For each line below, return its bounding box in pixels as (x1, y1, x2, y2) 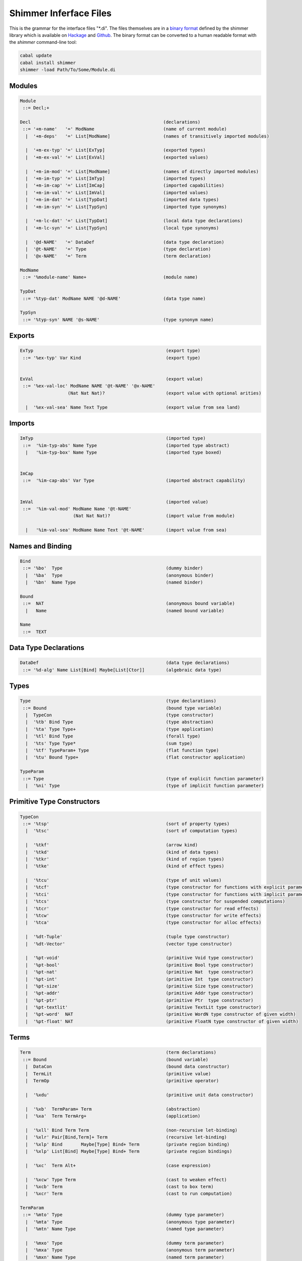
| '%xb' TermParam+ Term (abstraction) (25, 1106, 201, 1112)
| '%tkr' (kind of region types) (25, 856, 224, 862)
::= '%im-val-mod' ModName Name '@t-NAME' (23, 506, 132, 512)
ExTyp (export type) (20, 348, 201, 354)
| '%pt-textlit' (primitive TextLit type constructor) (25, 1004, 262, 1010)
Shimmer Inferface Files (9, 8, 112, 19)
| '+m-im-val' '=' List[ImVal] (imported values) (25, 190, 209, 195)
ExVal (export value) (20, 376, 203, 382)
